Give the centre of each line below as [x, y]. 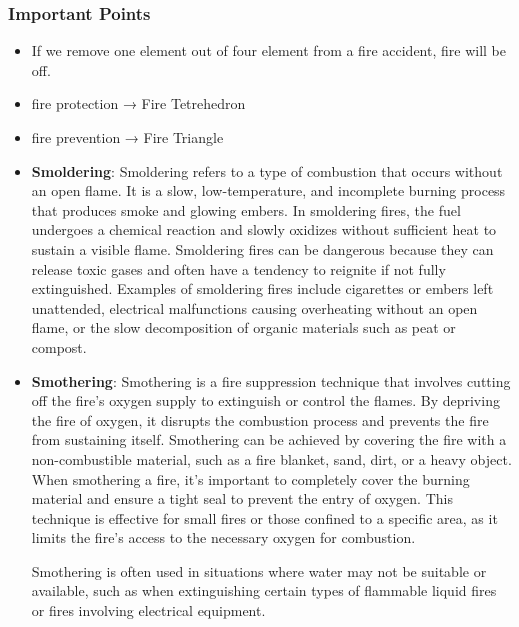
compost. [59, 346]
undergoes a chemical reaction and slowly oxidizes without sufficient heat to [264, 229]
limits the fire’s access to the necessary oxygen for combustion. [223, 537]
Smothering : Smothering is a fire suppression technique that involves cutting [271, 380]
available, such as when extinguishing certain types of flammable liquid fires [264, 590]
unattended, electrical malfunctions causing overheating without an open [254, 307]
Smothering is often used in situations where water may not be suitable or [259, 570]
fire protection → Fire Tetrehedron [138, 103]
